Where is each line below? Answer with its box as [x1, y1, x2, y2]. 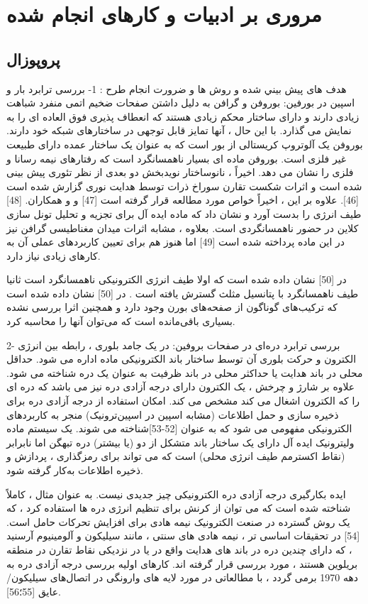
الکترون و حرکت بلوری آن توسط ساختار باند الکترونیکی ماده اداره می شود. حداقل [6, 351, 357, 366]
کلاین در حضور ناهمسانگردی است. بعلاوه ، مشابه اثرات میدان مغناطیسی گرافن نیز [6, 220, 359, 235]
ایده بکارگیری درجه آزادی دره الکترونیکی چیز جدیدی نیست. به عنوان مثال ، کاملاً [6, 486, 346, 501]
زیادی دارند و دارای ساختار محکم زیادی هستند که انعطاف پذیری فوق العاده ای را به [6, 109, 359, 123]
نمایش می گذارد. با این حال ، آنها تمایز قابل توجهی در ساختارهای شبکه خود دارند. [6, 123, 352, 138]
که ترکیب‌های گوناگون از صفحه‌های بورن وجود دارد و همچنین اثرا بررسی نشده [6, 300, 338, 314]
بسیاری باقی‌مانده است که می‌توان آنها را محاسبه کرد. [6, 314, 235, 329]
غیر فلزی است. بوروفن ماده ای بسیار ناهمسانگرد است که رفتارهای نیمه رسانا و [6, 150, 347, 165]
